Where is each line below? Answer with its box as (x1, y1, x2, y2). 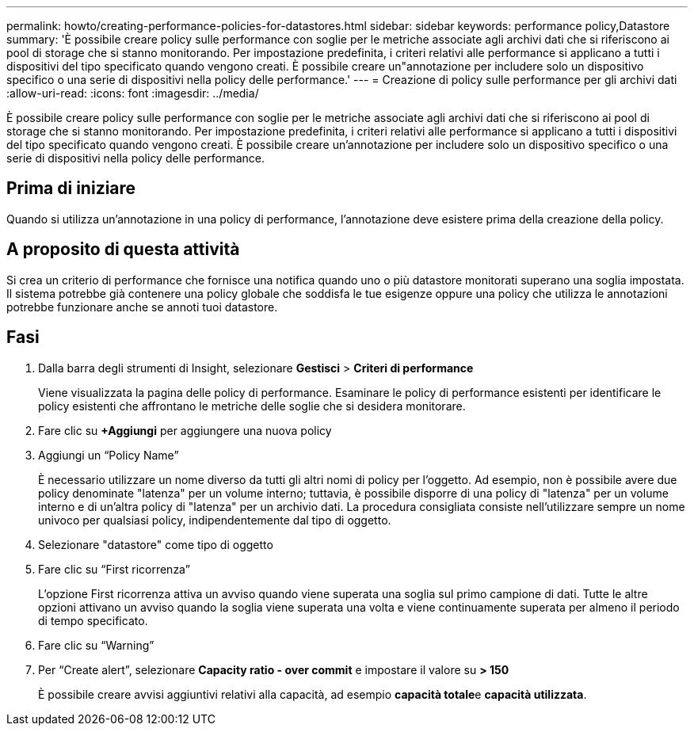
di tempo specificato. (38, 613, 148, 627)
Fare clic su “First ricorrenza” (38, 562, 190, 576)
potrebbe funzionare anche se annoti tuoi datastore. (6, 299, 278, 314)
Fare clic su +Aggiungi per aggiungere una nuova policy (38, 423, 332, 437)
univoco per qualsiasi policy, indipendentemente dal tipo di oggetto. (38, 513, 391, 527)
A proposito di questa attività (6, 239, 240, 260)
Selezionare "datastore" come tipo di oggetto (38, 537, 273, 551)
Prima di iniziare (6, 178, 136, 199)
